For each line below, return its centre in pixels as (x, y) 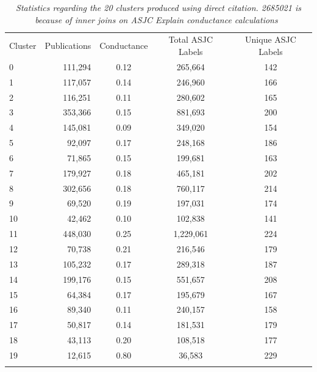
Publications (68, 46)
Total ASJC (191, 39)
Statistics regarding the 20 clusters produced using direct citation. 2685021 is (158, 7)
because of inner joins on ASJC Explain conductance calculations (156, 19)
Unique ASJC (271, 39)
